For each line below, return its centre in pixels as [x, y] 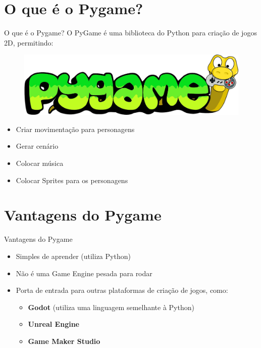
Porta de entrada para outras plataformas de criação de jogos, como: [122, 290]
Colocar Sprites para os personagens [72, 180]
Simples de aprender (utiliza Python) [73, 256]
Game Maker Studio [64, 341]
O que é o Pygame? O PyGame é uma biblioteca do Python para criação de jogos [130, 33]
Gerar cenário [37, 146]
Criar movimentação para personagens [75, 129]
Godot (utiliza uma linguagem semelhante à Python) [111, 307]
